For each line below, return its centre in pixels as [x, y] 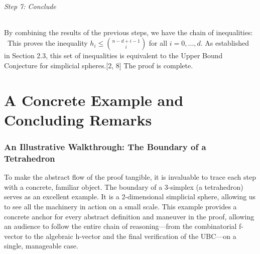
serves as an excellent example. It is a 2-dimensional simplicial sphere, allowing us [130, 197]
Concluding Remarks [78, 119]
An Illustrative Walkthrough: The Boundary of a [105, 147]
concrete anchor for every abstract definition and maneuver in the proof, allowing [129, 216]
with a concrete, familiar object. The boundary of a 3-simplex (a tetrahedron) [124, 186]
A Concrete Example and [94, 100]
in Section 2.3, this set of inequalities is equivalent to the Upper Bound [113, 55]
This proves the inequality [47, 43]
